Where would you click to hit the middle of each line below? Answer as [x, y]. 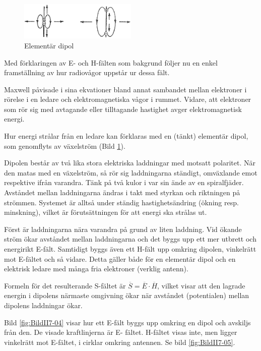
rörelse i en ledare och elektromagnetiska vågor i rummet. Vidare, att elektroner [128, 99]
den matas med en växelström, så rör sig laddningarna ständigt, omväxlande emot [131, 172]
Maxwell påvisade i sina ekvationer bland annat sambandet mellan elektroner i [125, 89]
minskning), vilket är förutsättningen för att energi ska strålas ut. [106, 212]
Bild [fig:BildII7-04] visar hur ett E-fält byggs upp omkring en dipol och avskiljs [127, 322]
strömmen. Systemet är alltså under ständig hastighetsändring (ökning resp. [121, 202]
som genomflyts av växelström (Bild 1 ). [65, 145]
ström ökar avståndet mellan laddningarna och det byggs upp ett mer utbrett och [130, 239]
